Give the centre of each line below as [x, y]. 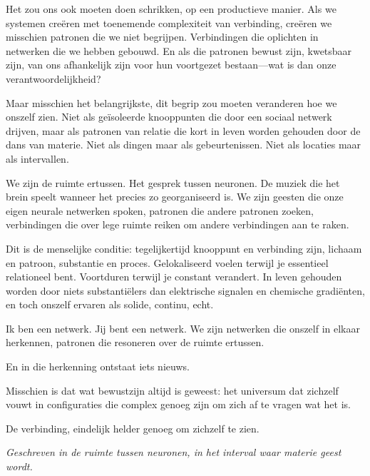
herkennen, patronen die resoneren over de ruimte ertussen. [135, 342]
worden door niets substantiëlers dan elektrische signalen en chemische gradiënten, [185, 290]
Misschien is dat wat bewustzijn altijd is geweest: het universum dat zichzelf [172, 390]
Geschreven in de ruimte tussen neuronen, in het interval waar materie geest [174, 452]
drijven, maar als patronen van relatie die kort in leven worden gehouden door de [183, 130]
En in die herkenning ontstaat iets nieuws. [98, 366]
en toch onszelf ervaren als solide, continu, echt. [110, 304]
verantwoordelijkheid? [53, 78]
